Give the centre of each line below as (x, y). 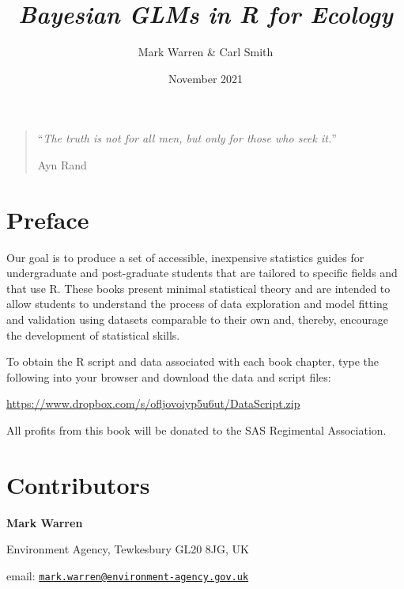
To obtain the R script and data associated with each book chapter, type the (193, 361)
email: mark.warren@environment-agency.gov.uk (128, 575)
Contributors (78, 484)
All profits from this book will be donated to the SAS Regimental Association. (196, 429)
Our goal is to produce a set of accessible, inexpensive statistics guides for (185, 257)
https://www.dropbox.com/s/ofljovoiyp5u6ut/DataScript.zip (153, 403)
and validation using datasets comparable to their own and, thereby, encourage (198, 319)
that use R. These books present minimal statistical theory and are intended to (198, 288)
